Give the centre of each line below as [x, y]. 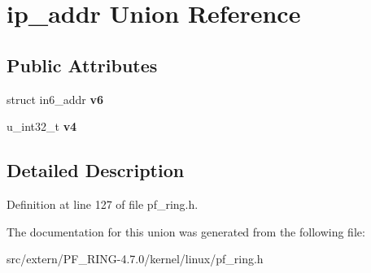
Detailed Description [96, 170]
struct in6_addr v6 [55, 99]
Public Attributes [82, 65]
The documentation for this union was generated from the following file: [186, 231]
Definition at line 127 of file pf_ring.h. [103, 204]
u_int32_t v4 [42, 126]
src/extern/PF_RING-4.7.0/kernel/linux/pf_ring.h [135, 259]
